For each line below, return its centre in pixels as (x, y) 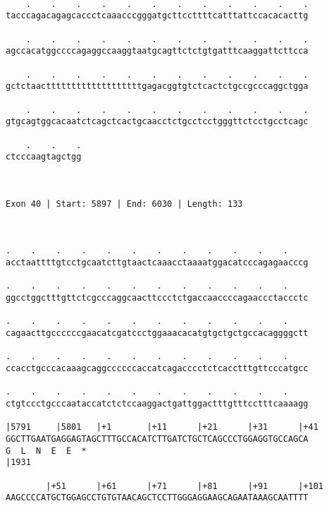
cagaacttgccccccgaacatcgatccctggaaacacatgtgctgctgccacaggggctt (157, 333)
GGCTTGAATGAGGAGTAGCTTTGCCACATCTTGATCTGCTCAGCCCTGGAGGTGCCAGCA (157, 439)
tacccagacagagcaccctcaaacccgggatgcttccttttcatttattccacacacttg (157, 16)
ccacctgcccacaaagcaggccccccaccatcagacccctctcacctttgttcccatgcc (157, 368)
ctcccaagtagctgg (44, 157)
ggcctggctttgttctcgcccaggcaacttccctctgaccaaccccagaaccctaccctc (157, 298)
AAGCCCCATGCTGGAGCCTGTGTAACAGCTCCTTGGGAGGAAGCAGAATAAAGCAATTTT (157, 498)
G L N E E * (46, 451)
